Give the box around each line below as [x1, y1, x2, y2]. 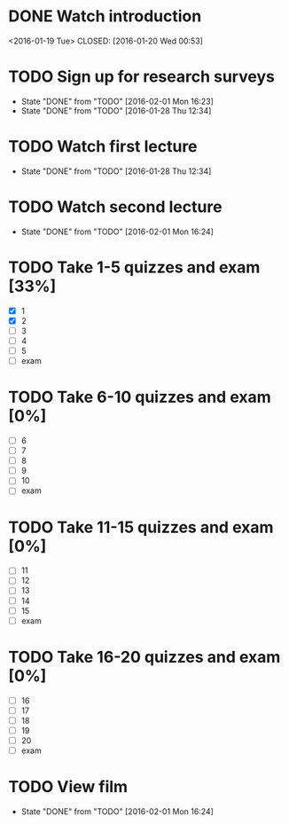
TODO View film [8, 777, 129, 797]
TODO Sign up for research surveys [8, 67, 276, 87]
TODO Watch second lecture [8, 197, 223, 216]
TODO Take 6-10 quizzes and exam [8, 388, 271, 407]
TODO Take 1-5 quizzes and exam [8, 257, 261, 277]
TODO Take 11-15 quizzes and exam [8, 517, 274, 538]
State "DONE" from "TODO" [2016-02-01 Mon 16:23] [20, 96, 215, 106]
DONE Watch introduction [8, 6, 202, 27]
